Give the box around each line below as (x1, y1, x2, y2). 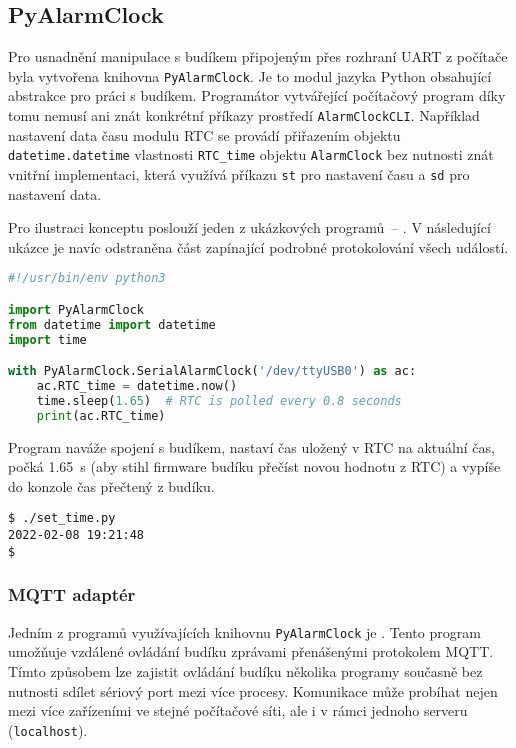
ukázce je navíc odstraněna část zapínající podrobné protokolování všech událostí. (8, 236, 509, 257)
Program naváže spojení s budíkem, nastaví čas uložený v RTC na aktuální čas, (8, 436, 495, 457)
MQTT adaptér (8, 582, 136, 607)
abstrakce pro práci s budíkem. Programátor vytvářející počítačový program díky (8, 85, 506, 106)
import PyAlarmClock (8, 302, 145, 317)
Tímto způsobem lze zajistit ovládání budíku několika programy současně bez (8, 660, 483, 681)
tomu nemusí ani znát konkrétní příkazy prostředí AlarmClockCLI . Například (8, 105, 480, 126)
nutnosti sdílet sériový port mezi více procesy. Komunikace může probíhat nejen (8, 680, 498, 701)
